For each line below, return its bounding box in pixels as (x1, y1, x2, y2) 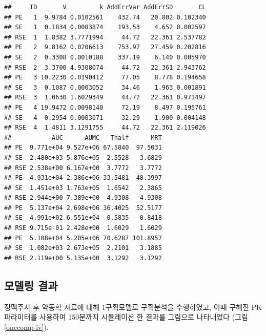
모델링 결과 (4, 277, 58, 293)
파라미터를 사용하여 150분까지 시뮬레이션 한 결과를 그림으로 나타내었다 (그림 (4, 311, 248, 322)
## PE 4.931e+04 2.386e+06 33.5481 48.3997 (4, 174, 162, 182)
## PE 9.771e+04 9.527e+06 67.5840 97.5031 (4, 144, 162, 152)
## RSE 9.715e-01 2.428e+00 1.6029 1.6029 (4, 224, 162, 232)
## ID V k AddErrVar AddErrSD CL (4, 4, 206, 11)
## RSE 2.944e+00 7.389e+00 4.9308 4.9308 (4, 194, 162, 202)
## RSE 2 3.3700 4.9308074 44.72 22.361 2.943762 (4, 64, 206, 71)
